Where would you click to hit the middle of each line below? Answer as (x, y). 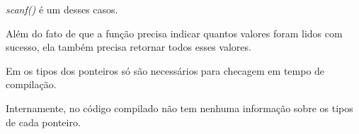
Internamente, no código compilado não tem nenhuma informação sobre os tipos (179, 108)
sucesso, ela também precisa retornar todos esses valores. (129, 47)
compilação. (31, 84)
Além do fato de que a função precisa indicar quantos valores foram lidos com (174, 33)
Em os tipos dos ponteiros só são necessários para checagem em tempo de (165, 70)
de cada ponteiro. (43, 122)
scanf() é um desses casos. (62, 9)
